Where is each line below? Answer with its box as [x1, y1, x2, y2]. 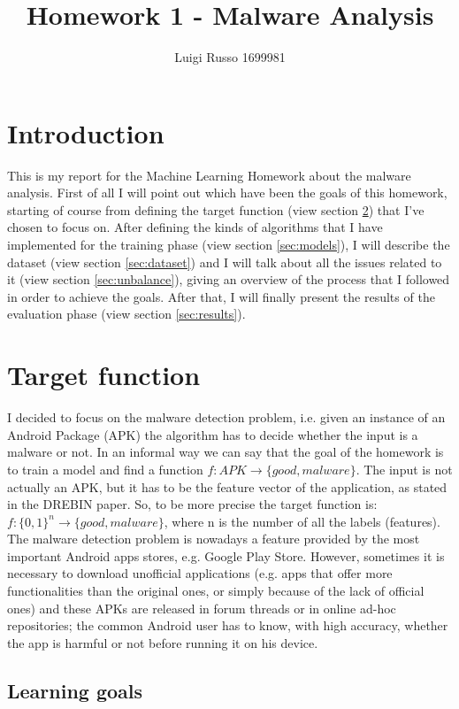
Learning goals [7, 676, 143, 704]
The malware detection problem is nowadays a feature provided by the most [7, 529, 420, 548]
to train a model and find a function [7, 459, 203, 478]
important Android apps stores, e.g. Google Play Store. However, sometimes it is [7, 546, 445, 565]
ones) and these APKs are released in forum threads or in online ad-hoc [7, 598, 396, 617]
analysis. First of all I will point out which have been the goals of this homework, [7, 183, 448, 202]
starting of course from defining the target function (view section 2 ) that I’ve [7, 200, 425, 219]
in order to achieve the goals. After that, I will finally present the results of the [7, 287, 435, 305]
